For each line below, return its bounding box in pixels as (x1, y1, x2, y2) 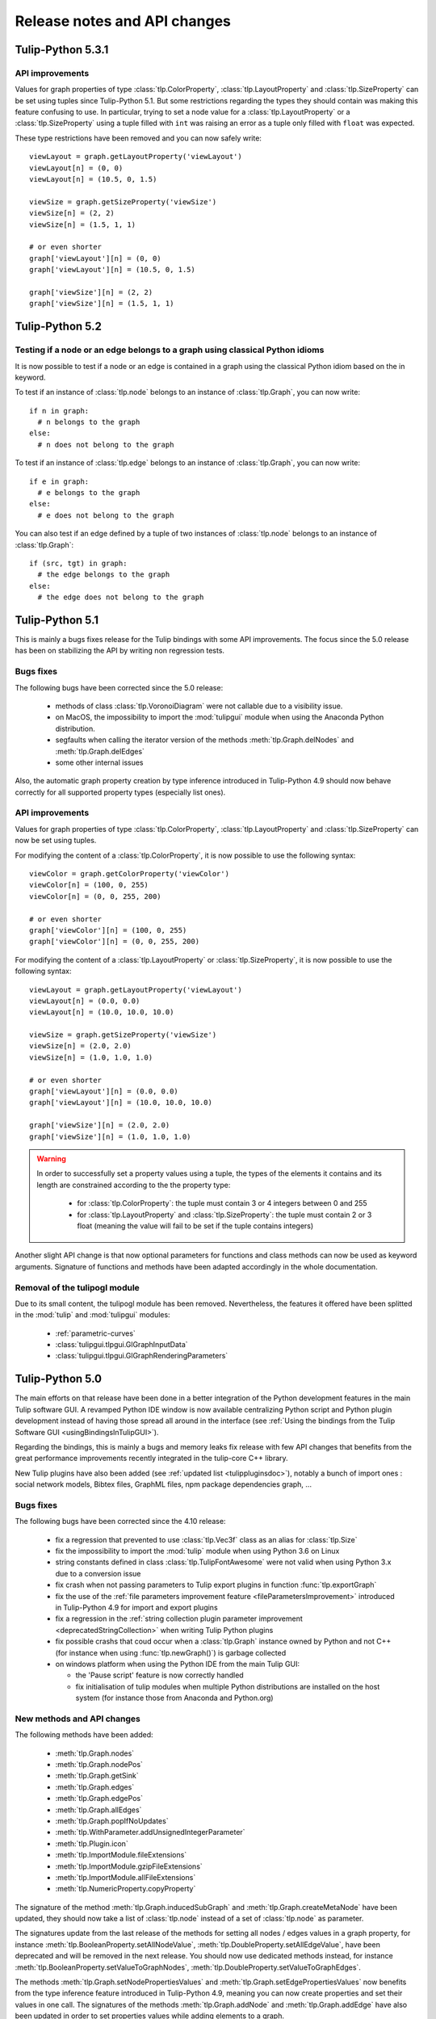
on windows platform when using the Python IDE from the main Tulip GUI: (55, 1659, 300, 1669)
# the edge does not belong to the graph (37, 593, 204, 602)
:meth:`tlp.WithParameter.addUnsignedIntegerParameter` (55, 1828, 245, 1837)
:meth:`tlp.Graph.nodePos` (55, 1760, 143, 1769)
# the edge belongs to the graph (37, 570, 170, 579)
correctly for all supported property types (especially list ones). (15, 787, 226, 797)
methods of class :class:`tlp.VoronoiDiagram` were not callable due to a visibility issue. (55, 701, 343, 711)
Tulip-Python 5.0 (15, 1372, 103, 1386)
